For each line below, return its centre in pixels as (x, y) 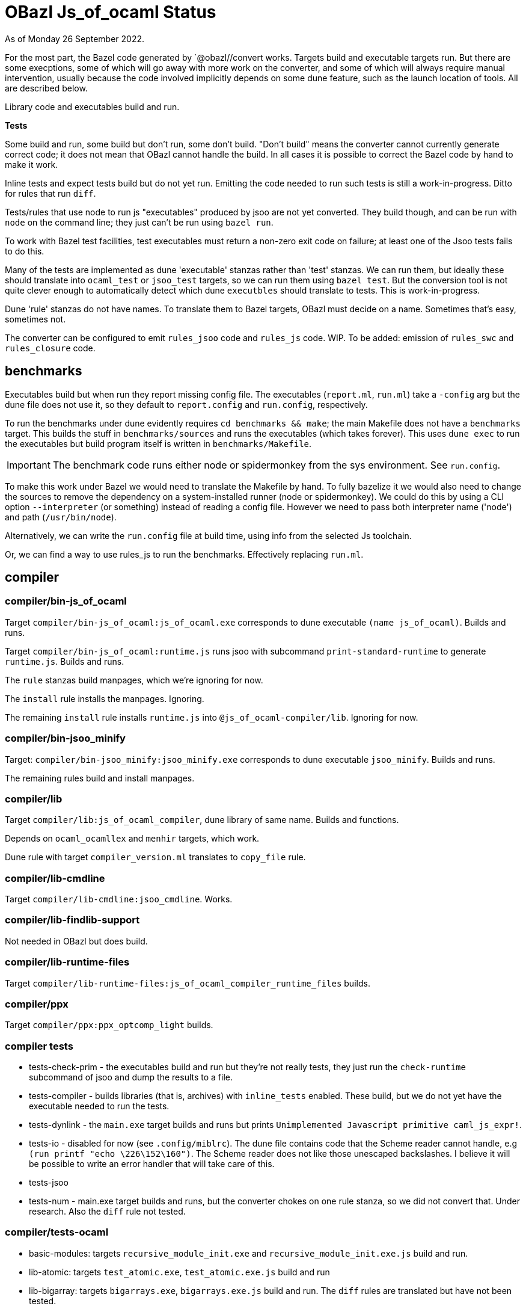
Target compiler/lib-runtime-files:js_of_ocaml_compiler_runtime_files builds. (188, 983)
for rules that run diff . (50, 193)
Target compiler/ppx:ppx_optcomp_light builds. (109, 1025)
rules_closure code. (50, 348)
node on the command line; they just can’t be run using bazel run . (139, 222)
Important (29, 465)
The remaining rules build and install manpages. (100, 778)
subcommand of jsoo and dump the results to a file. (131, 1077)
